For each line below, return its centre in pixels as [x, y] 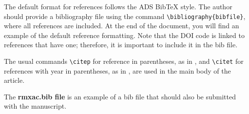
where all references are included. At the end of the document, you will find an [122, 26]
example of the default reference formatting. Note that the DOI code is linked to [124, 35]
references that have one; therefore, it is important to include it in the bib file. [121, 45]
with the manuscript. [35, 106]
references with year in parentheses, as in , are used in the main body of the [117, 70]
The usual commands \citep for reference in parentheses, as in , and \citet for [124, 61]
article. [14, 80]
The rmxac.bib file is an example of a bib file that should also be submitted [120, 96]
